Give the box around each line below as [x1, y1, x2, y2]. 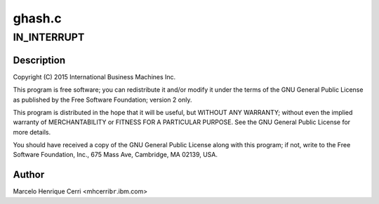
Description [13, 54, 66, 66]
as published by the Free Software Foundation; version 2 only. [13, 95, 192, 104]
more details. [13, 128, 51, 136]
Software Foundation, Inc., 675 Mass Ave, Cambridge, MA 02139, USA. [13, 151, 218, 159]
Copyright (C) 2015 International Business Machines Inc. [13, 72, 176, 81]
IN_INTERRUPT [13, 31, 85, 43]
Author [13, 169, 45, 181]
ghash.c [13, 11, 62, 26]
